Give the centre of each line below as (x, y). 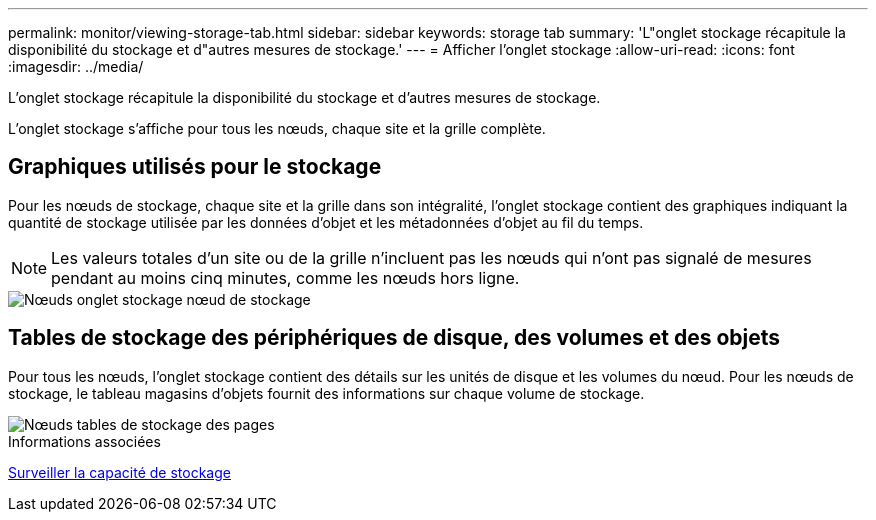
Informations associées (84, 441)
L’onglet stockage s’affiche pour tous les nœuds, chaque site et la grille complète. (277, 128)
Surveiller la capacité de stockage (119, 472)
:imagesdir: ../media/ (76, 66)
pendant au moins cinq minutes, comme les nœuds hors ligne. (285, 277)
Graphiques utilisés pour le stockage (195, 167)
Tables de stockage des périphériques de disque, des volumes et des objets (394, 338)
